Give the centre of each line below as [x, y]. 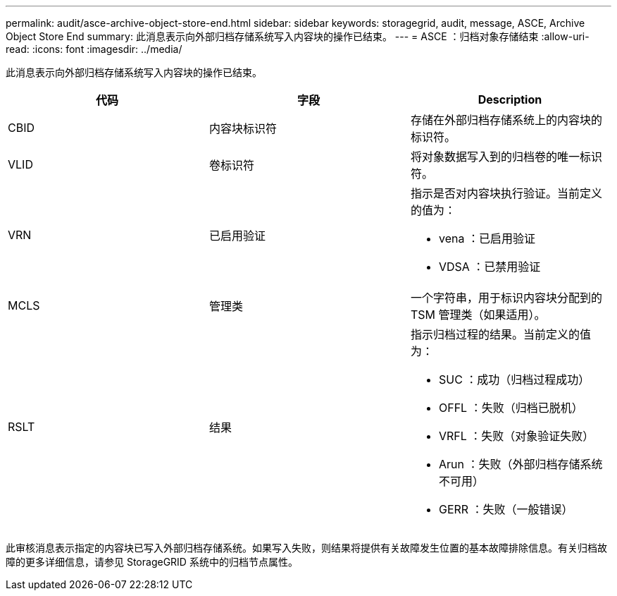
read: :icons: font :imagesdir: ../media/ [94, 49]
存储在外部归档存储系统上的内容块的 [506, 120]
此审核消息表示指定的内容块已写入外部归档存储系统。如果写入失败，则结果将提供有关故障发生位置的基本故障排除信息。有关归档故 [306, 548]
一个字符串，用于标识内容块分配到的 [506, 298]
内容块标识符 [243, 128]
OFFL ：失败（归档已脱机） [511, 408]
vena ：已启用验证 [487, 238]
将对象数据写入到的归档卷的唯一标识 [506, 157]
